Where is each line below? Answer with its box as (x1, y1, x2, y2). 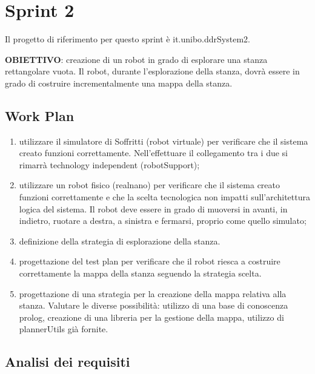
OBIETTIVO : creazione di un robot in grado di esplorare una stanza (5, 53, 268, 65)
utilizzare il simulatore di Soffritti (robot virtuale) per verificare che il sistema (19, 134, 308, 147)
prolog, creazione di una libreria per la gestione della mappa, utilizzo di (19, 310, 284, 323)
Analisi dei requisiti (5, 352, 130, 371)
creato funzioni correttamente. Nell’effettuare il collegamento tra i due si (19, 146, 288, 159)
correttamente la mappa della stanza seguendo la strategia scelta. (19, 267, 262, 280)
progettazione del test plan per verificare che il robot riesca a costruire (19, 255, 280, 267)
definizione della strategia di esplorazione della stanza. (19, 234, 220, 247)
